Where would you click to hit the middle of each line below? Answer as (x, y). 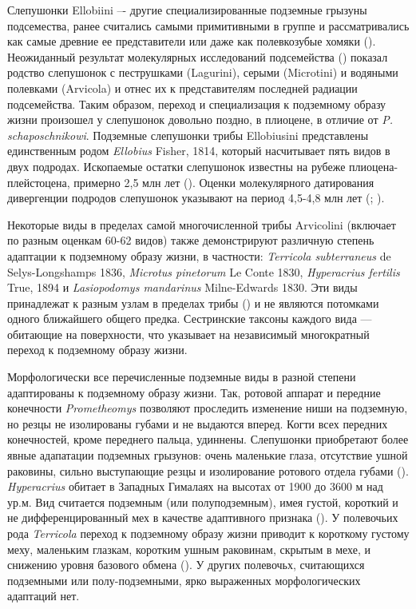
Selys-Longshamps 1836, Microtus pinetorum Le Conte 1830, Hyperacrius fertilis (204, 271)
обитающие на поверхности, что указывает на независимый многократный (188, 334)
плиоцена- (374, 166)
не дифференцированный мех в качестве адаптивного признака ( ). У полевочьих (203, 517)
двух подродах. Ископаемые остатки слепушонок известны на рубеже (176, 166)
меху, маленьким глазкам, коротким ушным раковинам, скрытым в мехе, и (189, 549)
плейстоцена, (39, 182)
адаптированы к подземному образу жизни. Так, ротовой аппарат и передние (194, 392)
